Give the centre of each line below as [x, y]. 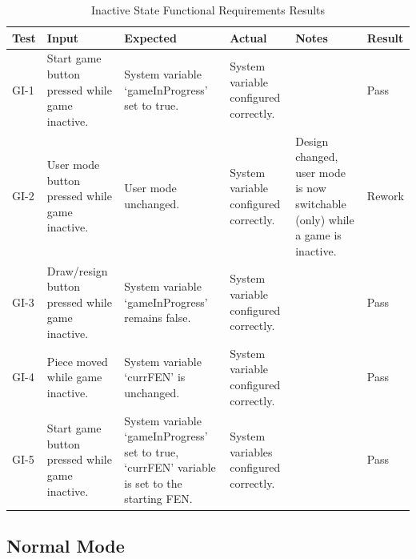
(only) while [325, 219]
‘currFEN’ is [155, 377]
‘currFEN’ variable [170, 467]
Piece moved [77, 361]
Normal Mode [66, 545]
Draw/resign [77, 270]
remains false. [158, 318]
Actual [248, 37]
